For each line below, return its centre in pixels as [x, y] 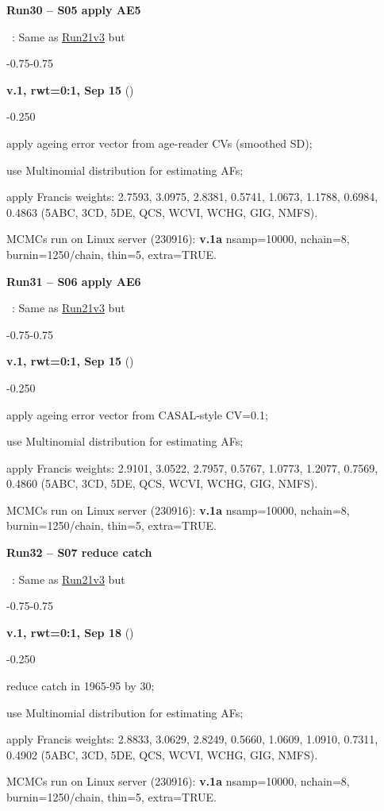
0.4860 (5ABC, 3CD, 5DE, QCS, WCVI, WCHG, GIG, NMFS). [162, 483]
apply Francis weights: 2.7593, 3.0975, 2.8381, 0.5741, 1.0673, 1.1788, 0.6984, [192, 197]
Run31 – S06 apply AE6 [74, 281]
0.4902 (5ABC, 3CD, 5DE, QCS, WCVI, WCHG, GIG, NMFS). [162, 754]
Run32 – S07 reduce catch [79, 552]
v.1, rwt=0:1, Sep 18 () [70, 632]
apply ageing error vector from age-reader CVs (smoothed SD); [159, 143]
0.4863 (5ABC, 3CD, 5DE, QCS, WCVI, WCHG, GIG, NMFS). [162, 212]
